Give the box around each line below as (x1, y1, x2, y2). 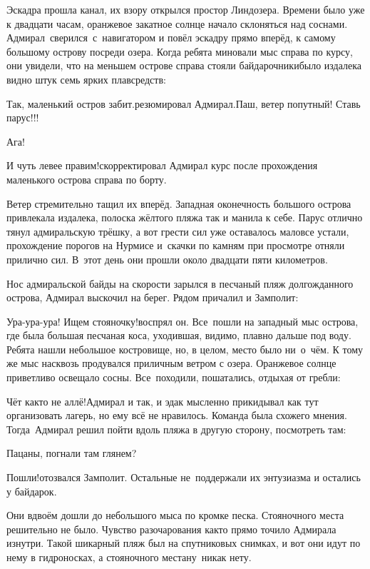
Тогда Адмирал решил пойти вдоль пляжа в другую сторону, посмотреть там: (6, 421, 346, 436)
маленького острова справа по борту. (6, 171, 167, 186)
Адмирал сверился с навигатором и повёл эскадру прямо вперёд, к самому (6, 30, 336, 45)
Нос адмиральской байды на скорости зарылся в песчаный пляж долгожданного (6, 276, 354, 291)
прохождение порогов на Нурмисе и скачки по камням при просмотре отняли (6, 238, 345, 253)
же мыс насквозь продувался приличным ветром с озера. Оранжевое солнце (6, 356, 336, 371)
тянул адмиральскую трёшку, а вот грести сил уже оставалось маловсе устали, (6, 223, 349, 238)
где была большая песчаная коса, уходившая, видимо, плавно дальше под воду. (6, 328, 351, 343)
